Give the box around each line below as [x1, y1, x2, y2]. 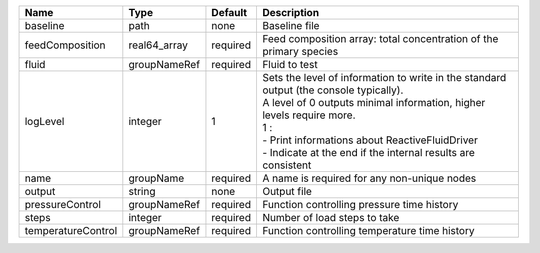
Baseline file [261, 19, 320, 32]
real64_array [128, 38, 189, 52]
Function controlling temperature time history [261, 224, 475, 237]
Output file [261, 185, 312, 198]
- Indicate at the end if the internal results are [261, 146, 475, 159]
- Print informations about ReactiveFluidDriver [261, 133, 479, 147]
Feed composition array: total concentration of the [261, 32, 499, 45]
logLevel [24, 115, 65, 128]
